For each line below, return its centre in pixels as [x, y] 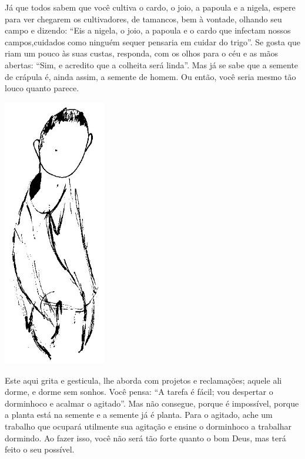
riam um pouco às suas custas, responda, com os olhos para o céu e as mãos [142, 53]
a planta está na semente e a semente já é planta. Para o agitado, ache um [139, 415]
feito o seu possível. [40, 449]
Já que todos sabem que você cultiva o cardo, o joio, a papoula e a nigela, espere [150, 7]
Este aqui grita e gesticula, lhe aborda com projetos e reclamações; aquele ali [143, 380]
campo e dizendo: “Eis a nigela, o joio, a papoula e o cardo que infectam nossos [148, 30]
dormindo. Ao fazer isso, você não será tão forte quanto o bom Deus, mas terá [145, 438]
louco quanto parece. [42, 88]
